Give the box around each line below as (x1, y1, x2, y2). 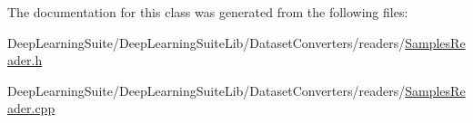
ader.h (7, 51, 43, 70)
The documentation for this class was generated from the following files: (7, 3, 408, 21)
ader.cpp (7, 99, 55, 118)
